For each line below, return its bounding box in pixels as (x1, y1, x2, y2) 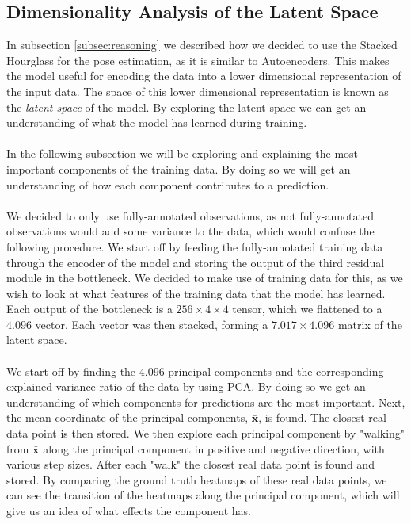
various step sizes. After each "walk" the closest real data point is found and (6, 456, 375, 472)
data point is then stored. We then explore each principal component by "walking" (6, 425, 405, 442)
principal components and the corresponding (168, 362, 384, 379)
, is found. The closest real (258, 409, 386, 426)
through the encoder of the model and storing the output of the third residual (6, 254, 385, 270)
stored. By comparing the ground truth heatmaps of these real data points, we (6, 471, 387, 488)
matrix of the (337, 316, 402, 332)
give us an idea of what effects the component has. (6, 503, 251, 519)
